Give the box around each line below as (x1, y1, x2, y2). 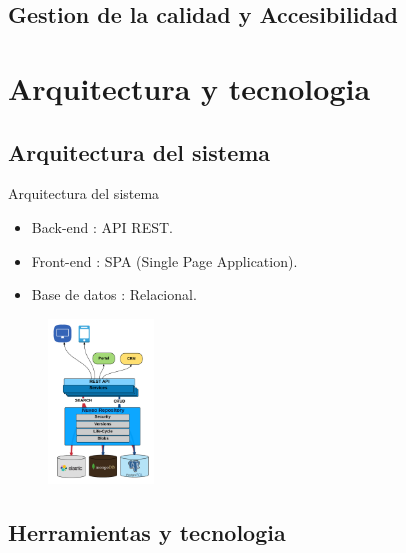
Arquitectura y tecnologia (8, 67, 371, 108)
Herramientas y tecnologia (8, 517, 286, 548)
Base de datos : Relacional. (31, 284, 197, 305)
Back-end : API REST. (31, 216, 173, 237)
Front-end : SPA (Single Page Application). (31, 250, 298, 271)
